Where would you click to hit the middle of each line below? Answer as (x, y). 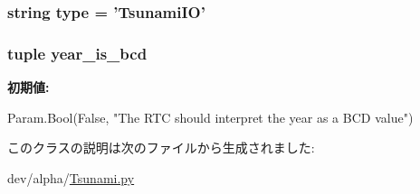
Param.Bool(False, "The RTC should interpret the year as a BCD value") (210, 117)
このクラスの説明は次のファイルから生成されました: (161, 148)
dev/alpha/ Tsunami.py (71, 177)
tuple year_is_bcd (77, 53)
